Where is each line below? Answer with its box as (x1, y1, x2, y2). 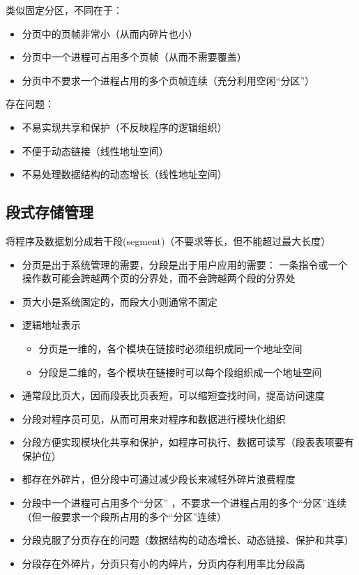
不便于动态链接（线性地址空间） (22, 143, 169, 158)
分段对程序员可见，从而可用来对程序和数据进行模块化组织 (22, 411, 286, 426)
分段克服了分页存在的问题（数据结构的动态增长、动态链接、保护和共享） (22, 532, 354, 547)
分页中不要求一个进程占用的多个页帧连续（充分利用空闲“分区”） (22, 73, 315, 87)
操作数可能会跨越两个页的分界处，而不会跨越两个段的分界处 (22, 271, 296, 285)
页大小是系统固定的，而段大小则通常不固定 (22, 294, 217, 308)
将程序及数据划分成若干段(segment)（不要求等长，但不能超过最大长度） (6, 233, 331, 248)
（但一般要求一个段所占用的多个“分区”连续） (22, 509, 227, 523)
